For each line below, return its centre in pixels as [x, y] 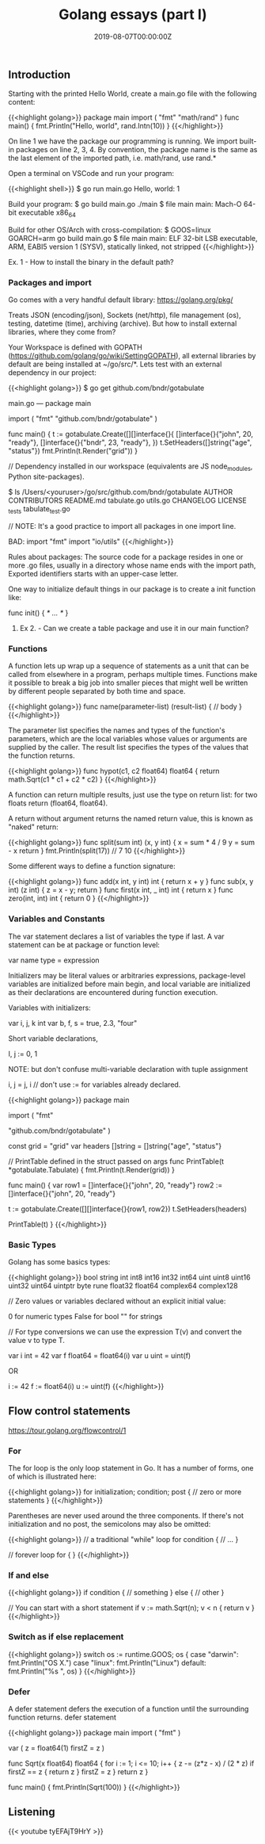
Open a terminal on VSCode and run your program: [91, 174]
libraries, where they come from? [62, 332]
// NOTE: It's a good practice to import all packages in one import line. [122, 526]
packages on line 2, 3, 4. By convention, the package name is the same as [136, 150]
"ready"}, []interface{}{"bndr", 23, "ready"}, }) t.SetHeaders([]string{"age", [130, 442]
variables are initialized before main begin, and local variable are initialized [129, 984]
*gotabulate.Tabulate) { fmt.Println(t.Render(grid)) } [92, 1169]
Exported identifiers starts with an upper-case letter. [93, 574]
